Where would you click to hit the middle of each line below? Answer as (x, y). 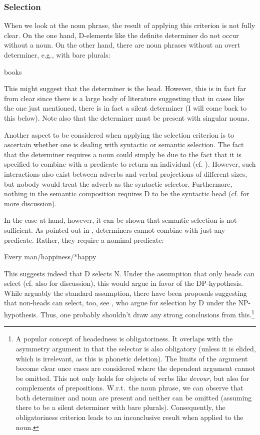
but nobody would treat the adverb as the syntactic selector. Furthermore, (118, 183)
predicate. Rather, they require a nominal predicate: (84, 240)
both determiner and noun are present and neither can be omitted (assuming (134, 397)
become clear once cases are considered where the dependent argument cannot (135, 368)
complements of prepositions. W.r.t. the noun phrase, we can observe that (129, 388)
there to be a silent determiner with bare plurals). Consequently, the (120, 407)
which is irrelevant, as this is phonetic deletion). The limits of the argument (132, 358)
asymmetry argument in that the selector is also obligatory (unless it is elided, (136, 348)
